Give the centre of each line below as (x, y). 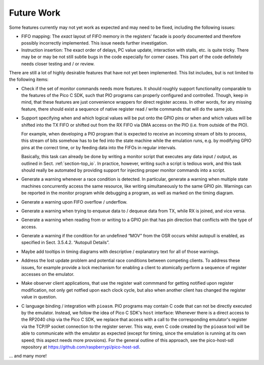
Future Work (35, 13)
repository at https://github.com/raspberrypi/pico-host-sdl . (81, 347)
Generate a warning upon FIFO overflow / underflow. (74, 202)
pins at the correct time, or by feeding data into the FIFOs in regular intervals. (99, 147)
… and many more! (28, 356)
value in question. (39, 297)
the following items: (29, 80)
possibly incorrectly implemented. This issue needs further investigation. (95, 43)
